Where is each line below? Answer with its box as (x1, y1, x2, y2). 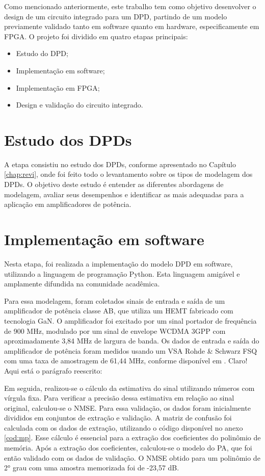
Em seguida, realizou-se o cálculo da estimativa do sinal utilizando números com (4, 382, 255, 393)
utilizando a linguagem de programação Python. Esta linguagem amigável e (4, 268, 240, 279)
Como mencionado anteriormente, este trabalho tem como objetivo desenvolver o (4, 1, 256, 11)
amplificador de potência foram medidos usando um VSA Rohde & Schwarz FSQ (4, 345, 257, 356)
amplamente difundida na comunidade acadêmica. (4, 278, 160, 289)
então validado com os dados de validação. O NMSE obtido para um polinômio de (4, 452, 260, 463)
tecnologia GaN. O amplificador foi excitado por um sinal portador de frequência (4, 315, 257, 326)
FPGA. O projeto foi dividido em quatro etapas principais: (4, 31, 188, 41)
